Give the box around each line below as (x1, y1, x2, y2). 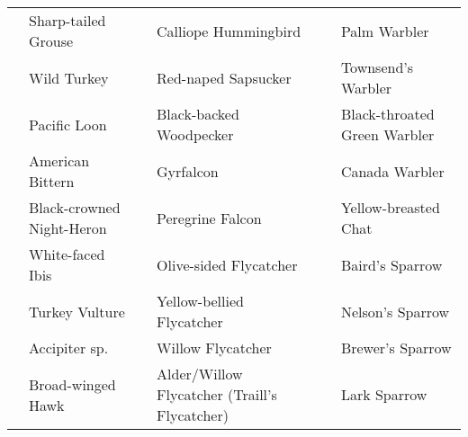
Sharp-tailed (29, 10, 106, 31)
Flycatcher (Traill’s (157, 384, 277, 405)
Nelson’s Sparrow (340, 300, 450, 322)
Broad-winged (29, 373, 116, 395)
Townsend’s (340, 57, 414, 77)
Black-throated (340, 103, 435, 124)
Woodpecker (157, 124, 234, 145)
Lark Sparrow (340, 384, 427, 405)
